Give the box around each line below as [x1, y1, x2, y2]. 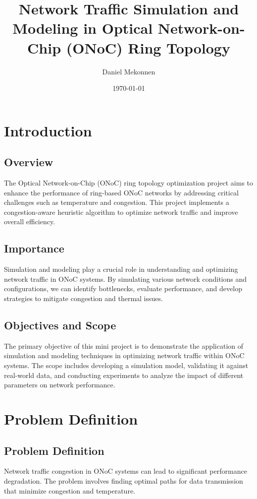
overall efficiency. [4, 216, 55, 227]
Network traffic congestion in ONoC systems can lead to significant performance [4, 466, 247, 476]
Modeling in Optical [12, 18, 153, 38]
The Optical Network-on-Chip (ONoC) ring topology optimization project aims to [4, 178, 254, 188]
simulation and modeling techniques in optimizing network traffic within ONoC [4, 350, 245, 361]
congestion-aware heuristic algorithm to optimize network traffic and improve [4, 206, 238, 217]
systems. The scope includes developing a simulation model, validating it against [4, 360, 249, 371]
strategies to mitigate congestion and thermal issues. [4, 293, 163, 304]
